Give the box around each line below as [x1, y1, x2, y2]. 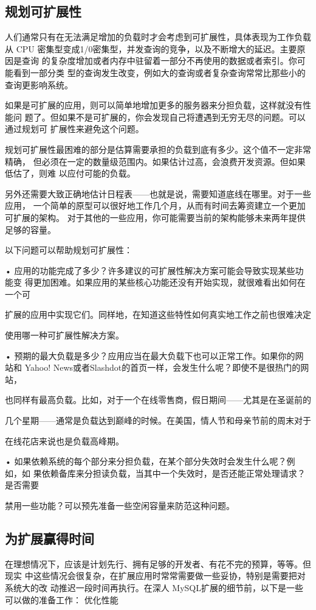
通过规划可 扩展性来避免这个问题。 [5, 122, 144, 135]
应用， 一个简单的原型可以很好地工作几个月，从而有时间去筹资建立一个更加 [5, 199, 306, 212]
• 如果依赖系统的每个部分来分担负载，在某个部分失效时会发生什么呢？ [5, 455, 287, 468]
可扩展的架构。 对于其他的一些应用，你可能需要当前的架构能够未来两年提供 [5, 211, 306, 223]
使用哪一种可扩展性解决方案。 [5, 329, 124, 342]
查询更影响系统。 [5, 78, 73, 91]
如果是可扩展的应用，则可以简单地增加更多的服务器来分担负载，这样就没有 [5, 99, 303, 111]
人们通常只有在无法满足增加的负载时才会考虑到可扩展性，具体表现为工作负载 [5, 30, 311, 43]
